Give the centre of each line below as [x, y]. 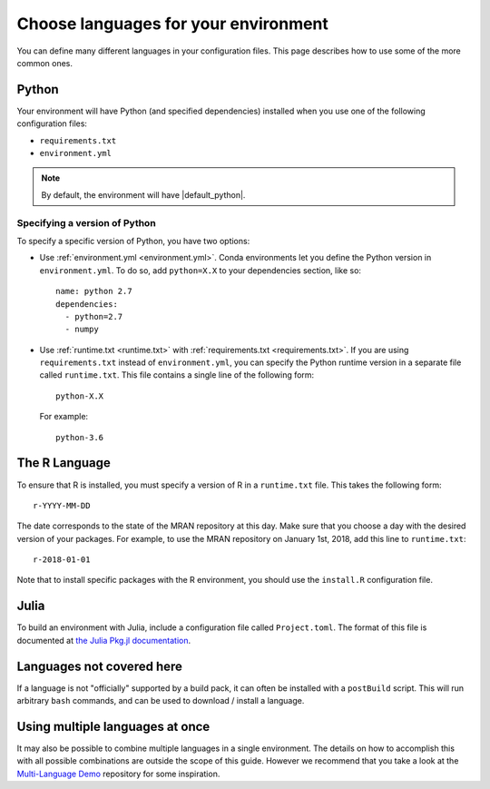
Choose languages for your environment [172, 24]
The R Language [64, 463]
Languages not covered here [100, 666]
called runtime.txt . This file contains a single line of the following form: [177, 375]
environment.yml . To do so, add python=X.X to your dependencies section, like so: [201, 270]
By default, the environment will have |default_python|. [143, 194]
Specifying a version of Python [86, 222]
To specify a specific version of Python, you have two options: [133, 241]
